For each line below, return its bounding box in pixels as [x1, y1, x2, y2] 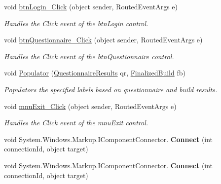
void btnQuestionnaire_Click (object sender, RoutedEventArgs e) [4, 35, 203, 45]
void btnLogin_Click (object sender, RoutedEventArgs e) [4, 1, 178, 11]
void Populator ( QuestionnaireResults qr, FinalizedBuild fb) [4, 68, 185, 78]
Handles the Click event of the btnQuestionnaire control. [4, 51, 174, 61]
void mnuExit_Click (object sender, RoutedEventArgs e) [4, 101, 177, 111]
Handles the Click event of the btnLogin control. [4, 18, 148, 28]
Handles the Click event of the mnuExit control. [4, 117, 148, 128]
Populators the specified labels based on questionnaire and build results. [4, 84, 218, 94]
